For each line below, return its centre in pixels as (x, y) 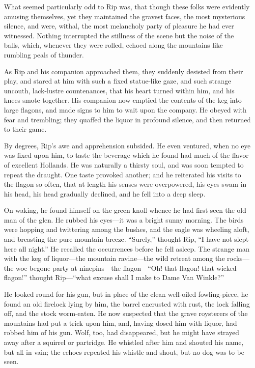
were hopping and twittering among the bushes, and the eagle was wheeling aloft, (127, 229)
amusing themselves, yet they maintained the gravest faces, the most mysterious (125, 16)
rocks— (238, 258)
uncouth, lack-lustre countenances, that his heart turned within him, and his (119, 90)
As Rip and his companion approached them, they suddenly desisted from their (124, 71)
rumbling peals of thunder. (44, 54)
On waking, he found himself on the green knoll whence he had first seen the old (125, 210)
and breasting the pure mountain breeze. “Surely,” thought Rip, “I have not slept (126, 239)
